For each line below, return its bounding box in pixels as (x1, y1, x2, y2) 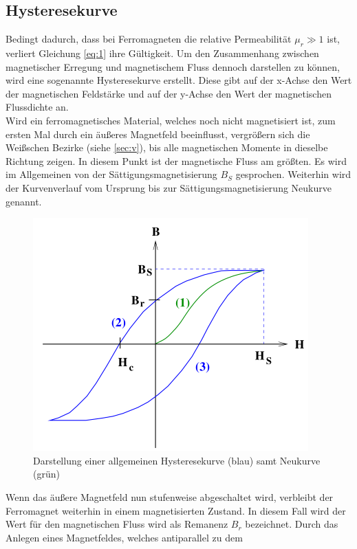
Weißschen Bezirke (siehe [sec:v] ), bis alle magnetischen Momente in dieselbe (6, 140, 328, 155)
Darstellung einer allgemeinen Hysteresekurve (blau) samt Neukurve (33, 453, 321, 467)
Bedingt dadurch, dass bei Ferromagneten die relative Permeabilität (6, 32, 292, 46)
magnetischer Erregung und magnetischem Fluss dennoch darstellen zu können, (6, 59, 340, 74)
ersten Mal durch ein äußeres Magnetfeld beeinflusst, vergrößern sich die (6, 126, 310, 141)
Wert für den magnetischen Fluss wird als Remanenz (6, 517, 228, 531)
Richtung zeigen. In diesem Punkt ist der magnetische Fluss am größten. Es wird (6, 153, 347, 168)
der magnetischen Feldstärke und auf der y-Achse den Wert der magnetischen (6, 86, 332, 100)
